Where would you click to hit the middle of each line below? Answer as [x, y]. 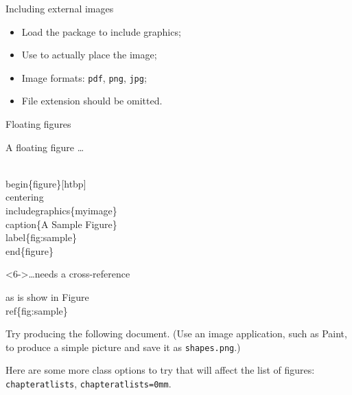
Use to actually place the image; [89, 55]
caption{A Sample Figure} [61, 224]
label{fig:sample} [41, 237]
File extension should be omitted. [92, 101]
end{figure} [30, 250]
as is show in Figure [47, 296]
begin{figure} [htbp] [46, 183]
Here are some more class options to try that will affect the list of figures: [160, 370]
